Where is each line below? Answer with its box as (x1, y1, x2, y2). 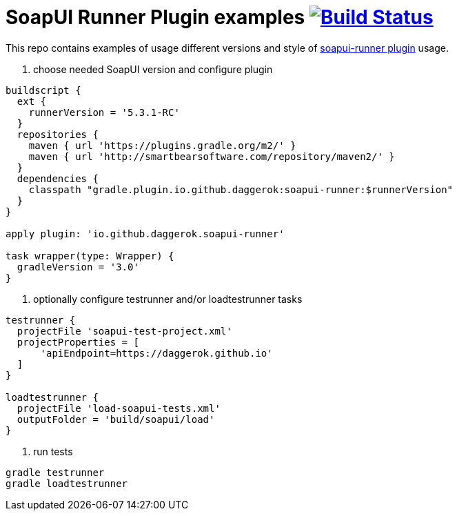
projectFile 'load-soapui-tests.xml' (17, 402, 221, 414)
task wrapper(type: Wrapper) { (6, 250, 174, 261)
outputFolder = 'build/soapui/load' (17, 413, 215, 425)
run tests (33, 445, 73, 457)
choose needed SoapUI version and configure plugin (33, 63, 273, 75)
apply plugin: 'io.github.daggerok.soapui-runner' (6, 228, 285, 239)
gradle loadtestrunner (6, 477, 128, 489)
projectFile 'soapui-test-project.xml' (17, 325, 232, 337)
